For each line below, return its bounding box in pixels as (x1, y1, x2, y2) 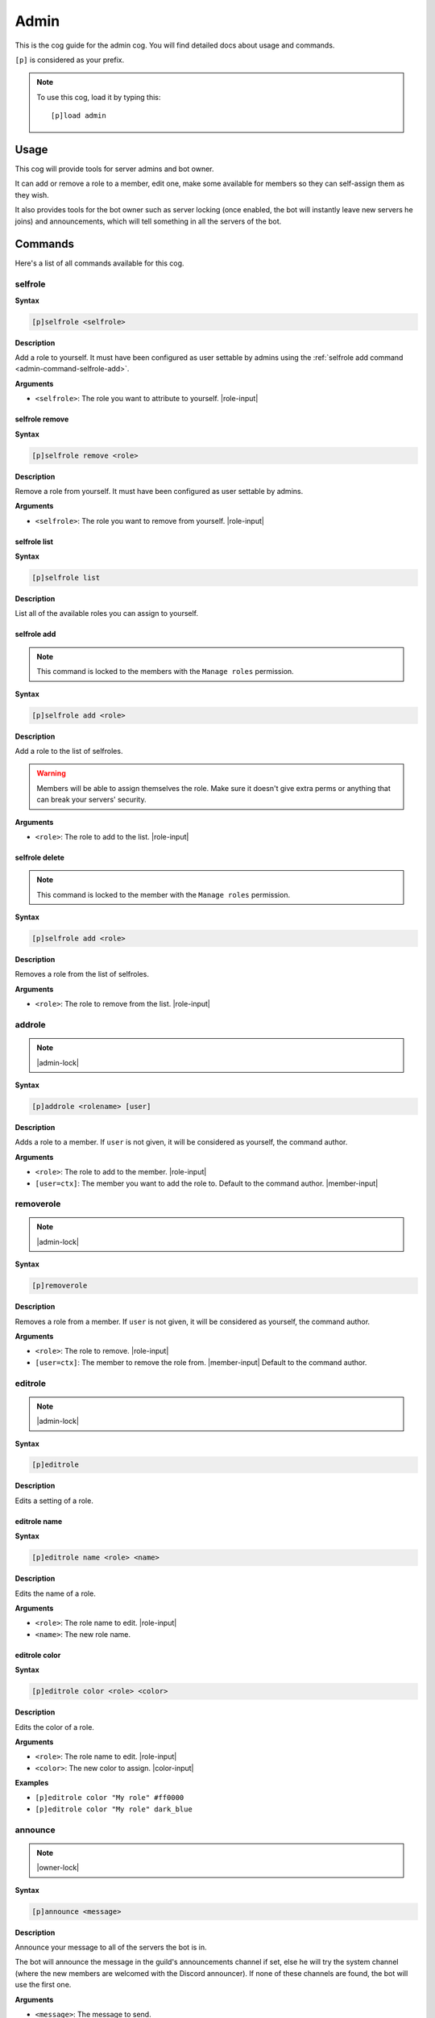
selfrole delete (14, 852, 64, 862)
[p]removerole (31, 1281, 88, 1291)
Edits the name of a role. (14, 1589, 96, 1598)
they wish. (14, 190, 50, 199)
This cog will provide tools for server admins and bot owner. (14, 164, 214, 174)
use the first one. (14, 1980, 72, 1990)
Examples (14, 1778, 49, 1788)
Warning (36, 768, 66, 778)
